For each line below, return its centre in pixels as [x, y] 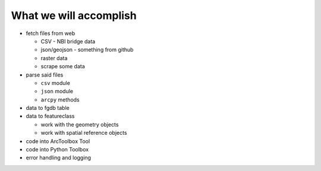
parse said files [45, 75]
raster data [54, 58]
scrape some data [63, 66]
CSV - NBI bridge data [68, 41]
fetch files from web [51, 33]
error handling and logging [59, 158]
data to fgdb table [48, 108]
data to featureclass [50, 116]
